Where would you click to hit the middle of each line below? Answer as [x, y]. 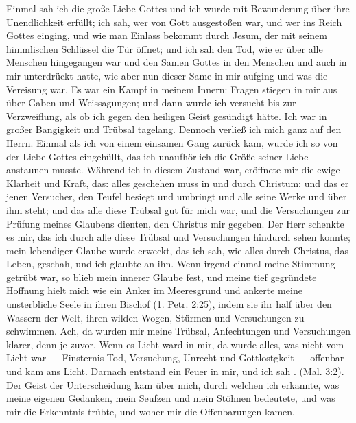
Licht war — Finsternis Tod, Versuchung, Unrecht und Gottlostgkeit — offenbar [175, 358]
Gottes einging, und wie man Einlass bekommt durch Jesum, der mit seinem [167, 35]
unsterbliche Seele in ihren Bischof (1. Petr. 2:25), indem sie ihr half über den [169, 304]
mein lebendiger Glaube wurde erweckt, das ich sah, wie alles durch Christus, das [177, 250]
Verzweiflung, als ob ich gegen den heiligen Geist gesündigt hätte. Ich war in [167, 116]
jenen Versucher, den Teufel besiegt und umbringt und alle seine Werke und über [177, 196]
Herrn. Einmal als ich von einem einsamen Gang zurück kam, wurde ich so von [172, 142]
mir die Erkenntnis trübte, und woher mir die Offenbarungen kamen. [151, 411]
